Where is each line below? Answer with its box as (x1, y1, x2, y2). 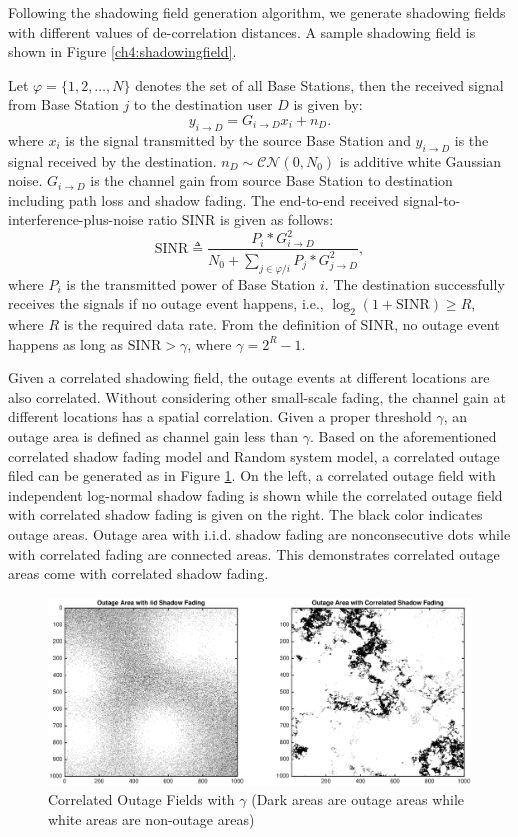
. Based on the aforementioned (309, 426, 497, 446)
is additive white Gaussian (339, 150, 502, 171)
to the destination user (133, 94, 273, 115)
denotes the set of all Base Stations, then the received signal (135, 74, 504, 95)
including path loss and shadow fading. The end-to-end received (8, 189, 399, 210)
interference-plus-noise (8, 209, 144, 230)
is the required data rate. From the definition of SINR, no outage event (63, 314, 500, 335)
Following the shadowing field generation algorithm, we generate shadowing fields (8, 2, 506, 22)
